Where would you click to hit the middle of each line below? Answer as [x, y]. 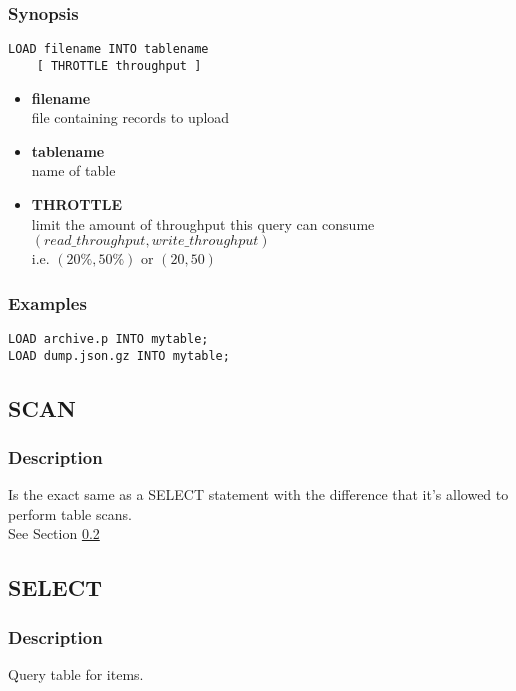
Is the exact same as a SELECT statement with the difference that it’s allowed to [258, 494]
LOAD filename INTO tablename [108, 49]
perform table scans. [70, 513]
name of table [73, 170]
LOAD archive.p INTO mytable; [108, 338]
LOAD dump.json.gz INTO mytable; [119, 355]
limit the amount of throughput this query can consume [203, 223]
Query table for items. [76, 674]
